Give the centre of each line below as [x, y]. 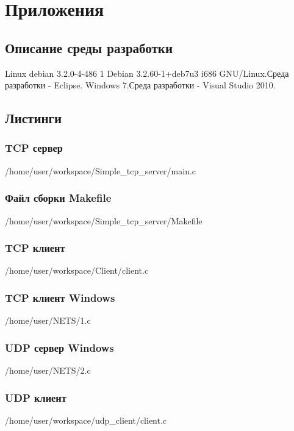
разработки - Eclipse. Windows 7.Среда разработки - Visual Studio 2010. [140, 85]
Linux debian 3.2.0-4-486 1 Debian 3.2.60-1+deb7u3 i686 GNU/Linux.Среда [147, 73]
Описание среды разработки [89, 47]
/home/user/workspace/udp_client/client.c [86, 420]
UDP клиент [36, 397]
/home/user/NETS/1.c [48, 320]
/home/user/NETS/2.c [48, 370]
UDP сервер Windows [59, 347]
